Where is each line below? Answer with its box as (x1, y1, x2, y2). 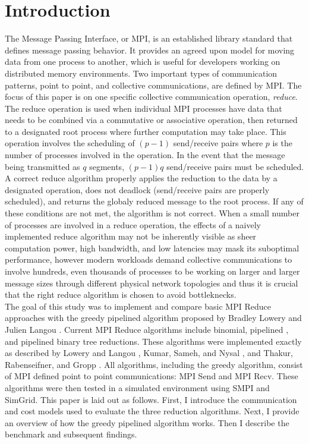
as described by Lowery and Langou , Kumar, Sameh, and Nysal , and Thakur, (5, 347, 293, 359)
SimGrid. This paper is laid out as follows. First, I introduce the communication (5, 393, 297, 405)
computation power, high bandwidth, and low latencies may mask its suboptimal (5, 241, 299, 254)
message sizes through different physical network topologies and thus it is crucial (5, 276, 298, 289)
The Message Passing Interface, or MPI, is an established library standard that (5, 32, 293, 45)
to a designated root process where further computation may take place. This (5, 125, 286, 137)
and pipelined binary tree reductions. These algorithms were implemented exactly (5, 335, 302, 347)
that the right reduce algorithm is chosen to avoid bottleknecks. (5, 288, 237, 301)
